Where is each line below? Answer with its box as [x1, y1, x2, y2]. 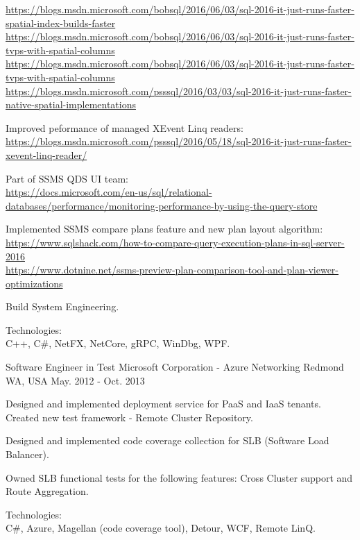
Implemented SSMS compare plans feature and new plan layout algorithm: [6, 221, 323, 236]
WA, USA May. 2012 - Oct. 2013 [6, 373, 145, 387]
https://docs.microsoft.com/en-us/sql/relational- [6, 185, 212, 199]
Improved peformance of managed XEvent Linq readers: [6, 120, 243, 135]
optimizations [6, 276, 63, 290]
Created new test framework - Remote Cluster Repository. [6, 410, 253, 424]
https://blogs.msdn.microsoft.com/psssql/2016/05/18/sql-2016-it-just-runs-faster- [6, 134, 352, 149]
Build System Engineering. [6, 299, 119, 314]
